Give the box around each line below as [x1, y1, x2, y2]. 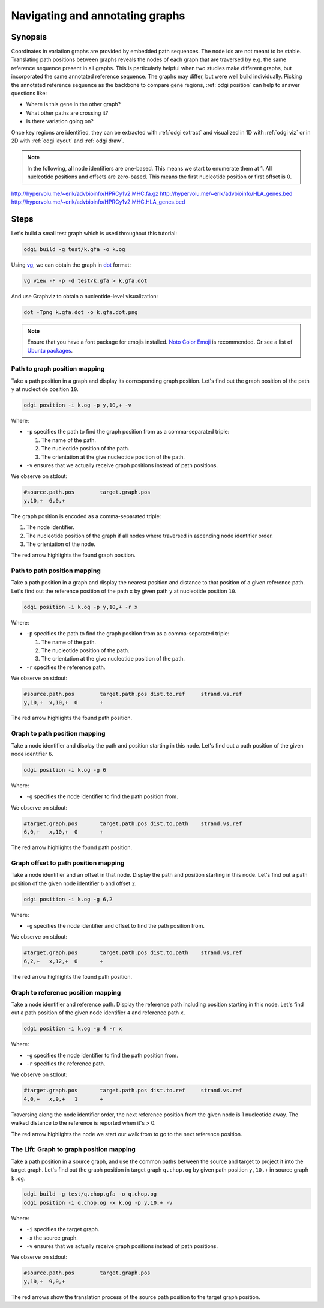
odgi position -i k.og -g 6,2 [23, 895, 113, 903]
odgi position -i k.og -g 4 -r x [23, 1025, 122, 1032]
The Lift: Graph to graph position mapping [11, 1145, 136, 1154]
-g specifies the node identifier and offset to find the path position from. [26, 922, 205, 930]
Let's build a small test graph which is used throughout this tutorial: [11, 229, 177, 237]
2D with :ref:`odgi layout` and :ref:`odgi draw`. [11, 137, 124, 144]
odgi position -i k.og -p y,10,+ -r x [23, 604, 138, 610]
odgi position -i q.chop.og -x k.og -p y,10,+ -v [23, 1199, 173, 1206]
